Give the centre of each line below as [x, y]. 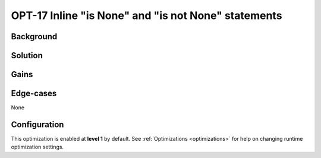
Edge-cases [34, 94]
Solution [27, 56]
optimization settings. [37, 147]
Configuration [37, 124]
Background [34, 37]
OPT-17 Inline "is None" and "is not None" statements [147, 15]
